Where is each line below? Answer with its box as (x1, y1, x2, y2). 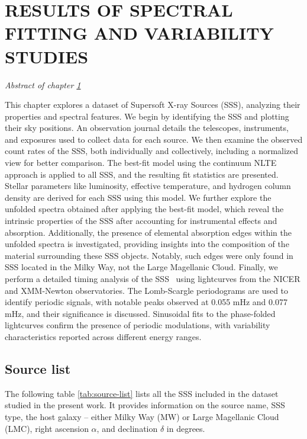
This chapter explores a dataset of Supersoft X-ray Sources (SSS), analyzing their (5, 98, 300, 111)
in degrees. (166, 422, 205, 434)
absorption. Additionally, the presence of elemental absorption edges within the (5, 226, 292, 238)
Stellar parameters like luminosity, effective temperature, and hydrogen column (5, 180, 291, 192)
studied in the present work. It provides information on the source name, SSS (5, 399, 285, 411)
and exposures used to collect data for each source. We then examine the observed (5, 133, 303, 145)
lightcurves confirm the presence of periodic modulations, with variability (5, 319, 270, 331)
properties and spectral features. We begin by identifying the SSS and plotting (5, 110, 289, 122)
